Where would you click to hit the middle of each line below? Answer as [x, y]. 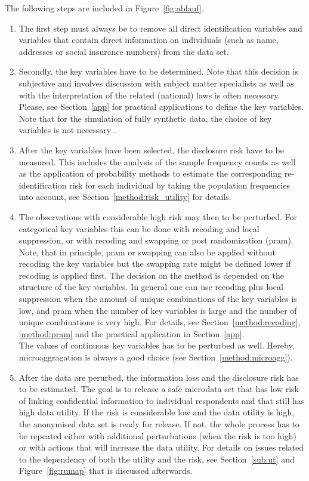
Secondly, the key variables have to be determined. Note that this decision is [158, 71]
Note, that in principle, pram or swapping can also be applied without [147, 252]
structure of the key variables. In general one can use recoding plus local [151, 287]
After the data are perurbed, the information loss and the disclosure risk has [159, 377]
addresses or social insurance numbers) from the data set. [124, 51]
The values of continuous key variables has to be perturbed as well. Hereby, [157, 345]
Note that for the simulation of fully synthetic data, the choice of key [145, 118]
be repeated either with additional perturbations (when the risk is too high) [158, 435]
